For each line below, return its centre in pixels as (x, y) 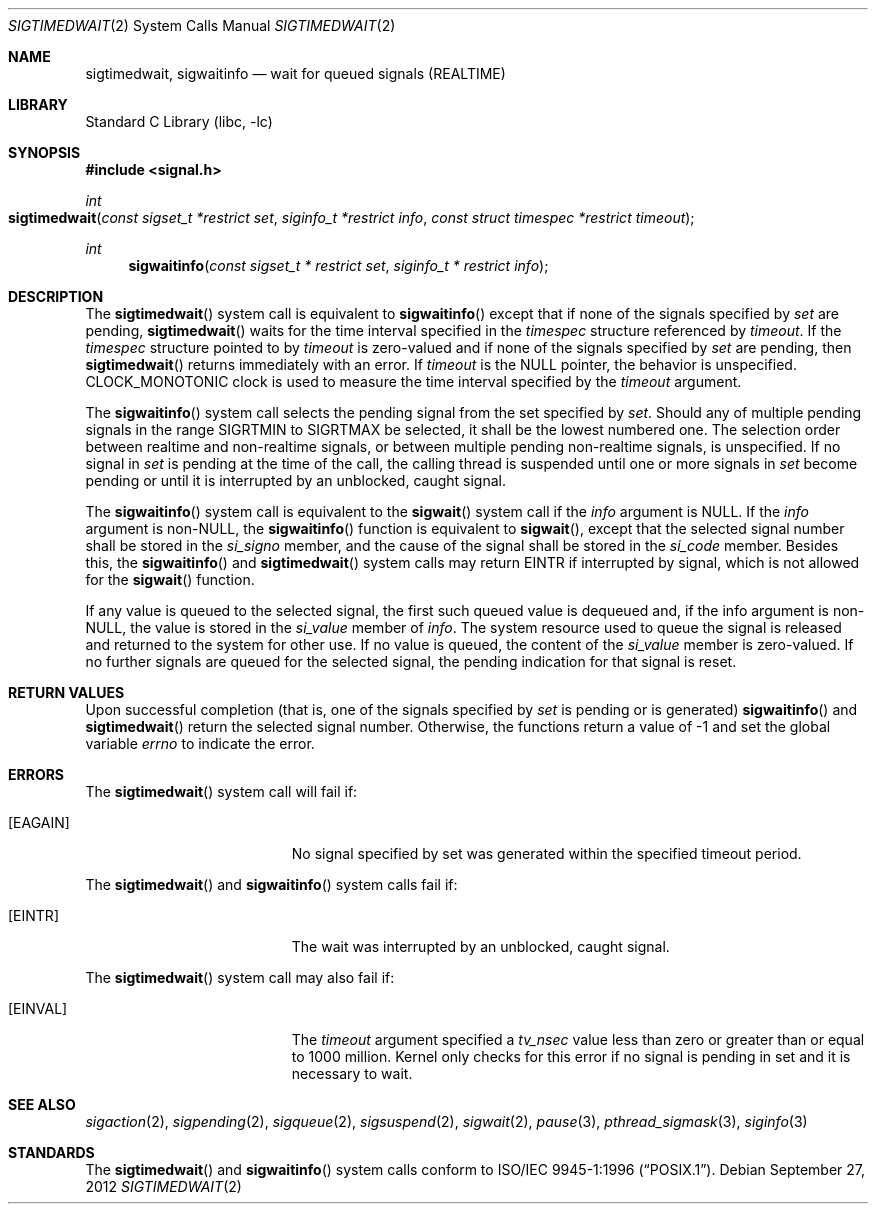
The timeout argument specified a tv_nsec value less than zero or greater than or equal (578, 1039)
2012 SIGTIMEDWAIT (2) (163, 1186)
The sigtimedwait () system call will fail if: (221, 791)
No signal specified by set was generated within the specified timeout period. (546, 853)
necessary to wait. (352, 1073)
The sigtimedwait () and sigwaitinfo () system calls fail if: (271, 884)
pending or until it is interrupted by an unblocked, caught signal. (295, 480)
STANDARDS (51, 1152)
